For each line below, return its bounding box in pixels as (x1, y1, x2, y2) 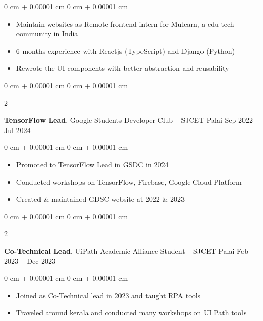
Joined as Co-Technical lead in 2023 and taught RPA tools (16, 290, 201, 300)
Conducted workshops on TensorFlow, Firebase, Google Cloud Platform (16, 176, 242, 187)
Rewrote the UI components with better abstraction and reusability (16, 63, 229, 73)
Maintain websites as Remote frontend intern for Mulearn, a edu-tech (16, 18, 234, 29)
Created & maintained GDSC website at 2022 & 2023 (16, 194, 185, 204)
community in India (16, 28, 78, 39)
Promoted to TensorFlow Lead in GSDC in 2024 (16, 159, 169, 169)
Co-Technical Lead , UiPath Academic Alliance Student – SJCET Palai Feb (4, 245, 248, 256)
